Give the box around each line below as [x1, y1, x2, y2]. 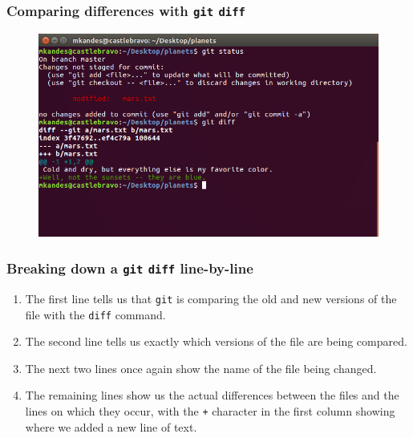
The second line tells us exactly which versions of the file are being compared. [25, 333, 407, 350]
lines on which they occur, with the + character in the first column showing [25, 402, 395, 419]
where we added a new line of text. [25, 418, 197, 435]
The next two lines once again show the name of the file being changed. [25, 359, 377, 376]
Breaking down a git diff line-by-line [6, 258, 253, 278]
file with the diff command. [25, 306, 166, 322]
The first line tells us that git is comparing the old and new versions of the [25, 290, 397, 306]
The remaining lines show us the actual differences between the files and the [25, 387, 399, 404]
